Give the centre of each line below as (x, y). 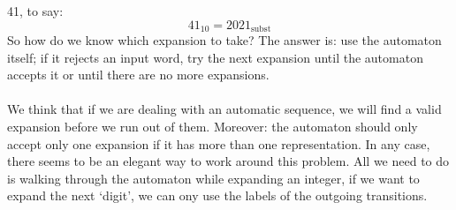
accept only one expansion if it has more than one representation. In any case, (219, 143)
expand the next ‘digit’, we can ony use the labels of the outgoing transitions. (217, 195)
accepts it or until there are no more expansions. (138, 75)
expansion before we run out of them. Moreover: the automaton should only (213, 127)
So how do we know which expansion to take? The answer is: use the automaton (224, 40)
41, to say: (35, 11)
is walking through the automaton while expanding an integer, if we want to (213, 178)
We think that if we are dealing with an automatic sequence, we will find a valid (224, 109)
